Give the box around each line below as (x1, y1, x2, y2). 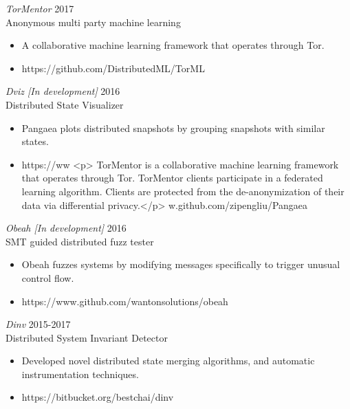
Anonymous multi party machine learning (6, 14, 181, 29)
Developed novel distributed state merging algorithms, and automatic (21, 353, 315, 368)
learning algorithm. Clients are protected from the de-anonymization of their (21, 184, 344, 198)
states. (21, 134, 49, 148)
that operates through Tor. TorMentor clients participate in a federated (21, 170, 323, 185)
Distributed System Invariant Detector (6, 330, 168, 344)
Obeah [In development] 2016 (6, 221, 127, 235)
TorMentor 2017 (6, 1, 74, 15)
